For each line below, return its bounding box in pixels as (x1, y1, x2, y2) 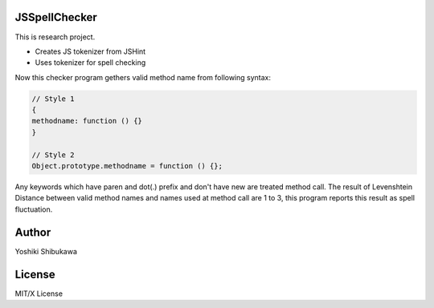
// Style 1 (31, 94, 75, 103)
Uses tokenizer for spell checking (35, 58, 146, 67)
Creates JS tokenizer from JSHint (35, 47, 146, 56)
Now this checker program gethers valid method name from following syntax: (14, 72, 272, 82)
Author (14, 225, 51, 239)
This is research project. (14, 32, 96, 42)
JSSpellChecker (14, 10, 98, 24)
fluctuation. (14, 205, 53, 214)
